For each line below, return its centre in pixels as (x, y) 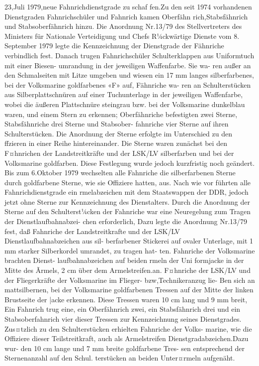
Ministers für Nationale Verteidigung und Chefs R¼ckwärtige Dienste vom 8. (122, 36)
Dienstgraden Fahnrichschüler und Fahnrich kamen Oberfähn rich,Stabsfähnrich (126, 16)
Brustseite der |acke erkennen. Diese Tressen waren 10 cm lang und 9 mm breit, (126, 299)
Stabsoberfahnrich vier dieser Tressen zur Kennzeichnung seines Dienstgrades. (123, 319)
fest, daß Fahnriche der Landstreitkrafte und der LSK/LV (92, 231)
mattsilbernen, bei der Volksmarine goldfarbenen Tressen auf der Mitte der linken (129, 290)
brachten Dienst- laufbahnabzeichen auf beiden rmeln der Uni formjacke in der (124, 260)
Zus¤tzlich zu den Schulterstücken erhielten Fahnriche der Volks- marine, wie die (128, 328)
